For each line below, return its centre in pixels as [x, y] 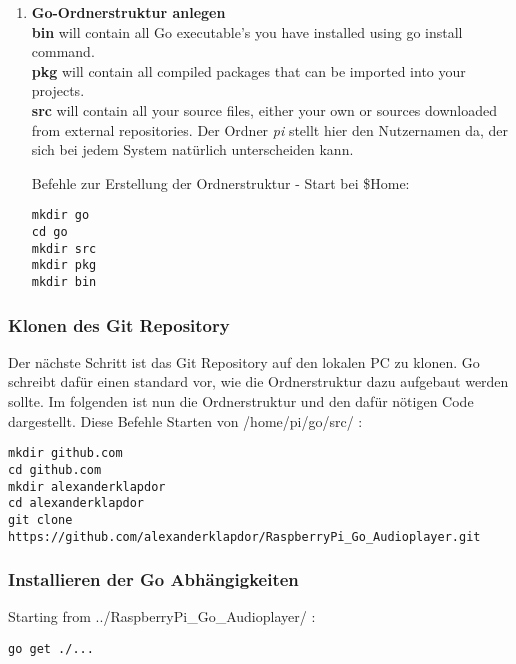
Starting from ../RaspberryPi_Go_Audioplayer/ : [162, 616]
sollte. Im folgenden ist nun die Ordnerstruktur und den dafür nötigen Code [241, 401]
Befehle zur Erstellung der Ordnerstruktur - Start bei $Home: [220, 182]
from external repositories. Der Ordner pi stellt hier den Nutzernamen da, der [270, 129]
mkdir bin [64, 281]
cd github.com [55, 469]
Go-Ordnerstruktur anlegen [128, 12]
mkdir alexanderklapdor [87, 486]
